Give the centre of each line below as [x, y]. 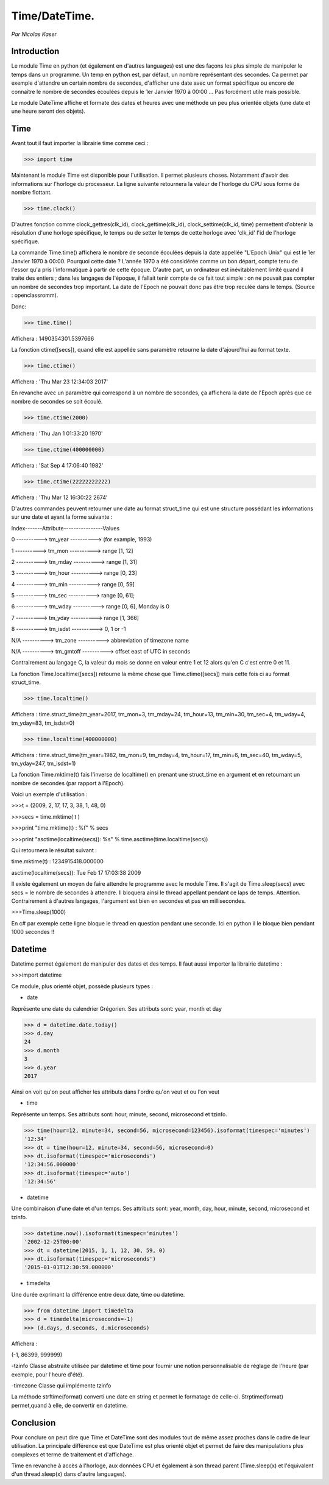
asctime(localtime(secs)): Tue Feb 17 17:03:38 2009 [76, 872]
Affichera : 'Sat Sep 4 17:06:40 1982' [57, 465]
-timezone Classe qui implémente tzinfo [61, 1386]
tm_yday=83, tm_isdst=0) [43, 723]
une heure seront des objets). [48, 111]
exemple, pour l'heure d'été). [48, 1374]
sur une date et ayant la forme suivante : [62, 517]
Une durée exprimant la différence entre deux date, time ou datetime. [98, 1294]
